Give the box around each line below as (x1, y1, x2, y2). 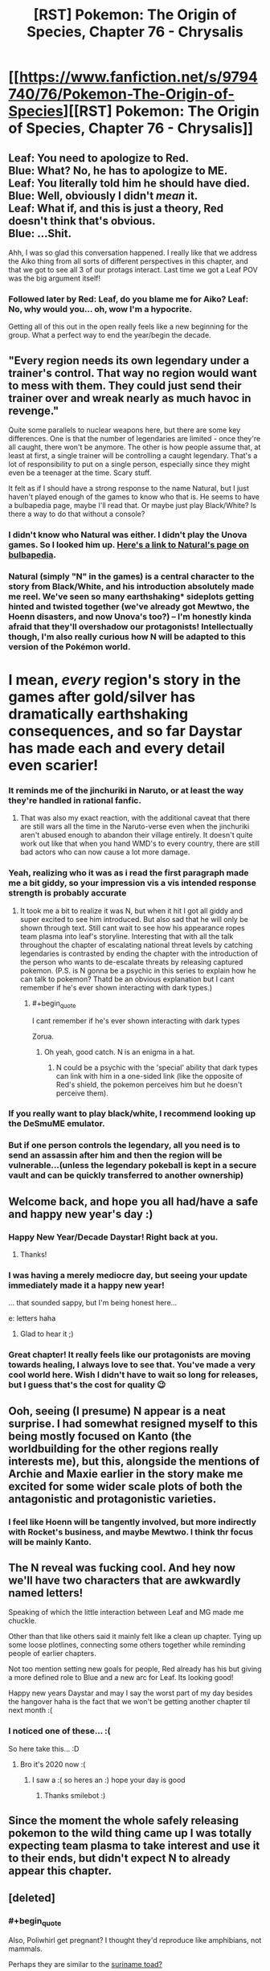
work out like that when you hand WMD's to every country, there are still (19, 838, 260, 849)
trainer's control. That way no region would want (8, 366, 257, 379)
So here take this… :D (8, 1744, 80, 1753)
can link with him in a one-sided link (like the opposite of (55, 1071, 243, 1080)
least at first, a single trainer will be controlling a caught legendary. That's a (8, 451, 258, 461)
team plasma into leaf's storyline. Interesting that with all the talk (19, 931, 234, 941)
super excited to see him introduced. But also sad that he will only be (19, 914, 249, 924)
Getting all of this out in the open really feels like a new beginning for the (8, 322, 248, 331)
